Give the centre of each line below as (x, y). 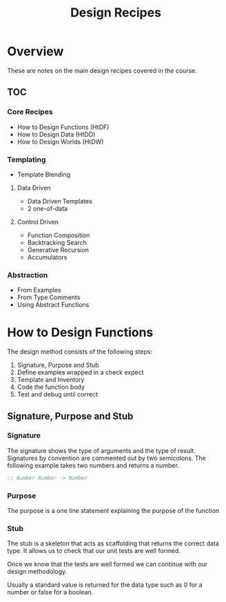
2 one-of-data (47, 208)
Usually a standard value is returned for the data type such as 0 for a (105, 585)
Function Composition (59, 235)
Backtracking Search (57, 242)
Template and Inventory (51, 380)
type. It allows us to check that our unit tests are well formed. (94, 551)
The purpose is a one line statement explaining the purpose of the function (113, 511)
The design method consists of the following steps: (80, 352)
